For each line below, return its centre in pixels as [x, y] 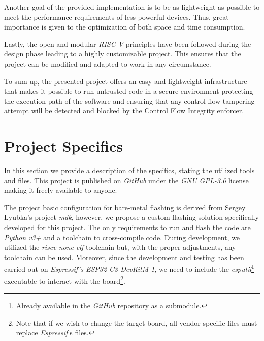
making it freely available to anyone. [61, 190]
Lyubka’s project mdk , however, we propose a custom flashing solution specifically [131, 217]
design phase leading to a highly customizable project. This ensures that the [123, 54]
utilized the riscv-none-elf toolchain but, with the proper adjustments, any [120, 247]
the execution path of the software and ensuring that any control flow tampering [129, 101]
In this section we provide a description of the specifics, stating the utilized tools [129, 170]
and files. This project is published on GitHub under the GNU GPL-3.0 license [126, 180]
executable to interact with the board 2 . [65, 280]
